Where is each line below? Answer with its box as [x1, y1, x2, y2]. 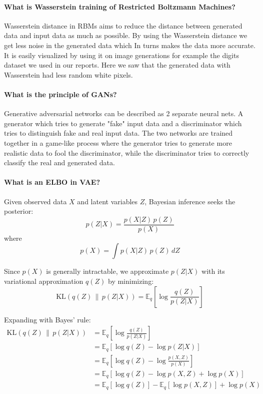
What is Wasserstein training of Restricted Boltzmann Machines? [4, 1, 235, 12]
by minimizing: [108, 275, 154, 286]
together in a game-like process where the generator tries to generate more [4, 137, 232, 148]
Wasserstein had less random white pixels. [4, 69, 133, 80]
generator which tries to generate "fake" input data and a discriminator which [4, 118, 242, 128]
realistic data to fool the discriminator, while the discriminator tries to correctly [4, 147, 249, 158]
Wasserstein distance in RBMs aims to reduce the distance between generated [4, 20, 242, 31]
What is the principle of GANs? [4, 89, 117, 99]
